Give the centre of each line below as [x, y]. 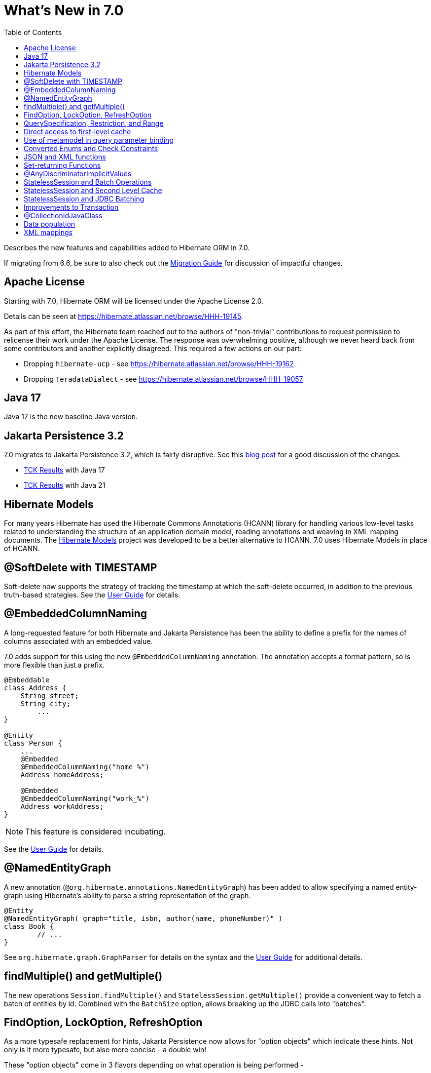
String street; [50, 695]
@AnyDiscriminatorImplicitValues [78, 173]
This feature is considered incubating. [95, 831]
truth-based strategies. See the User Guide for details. [92, 595]
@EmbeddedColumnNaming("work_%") [85, 798]
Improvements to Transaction [71, 207]
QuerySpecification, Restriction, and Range [94, 123]
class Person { [33, 743]
